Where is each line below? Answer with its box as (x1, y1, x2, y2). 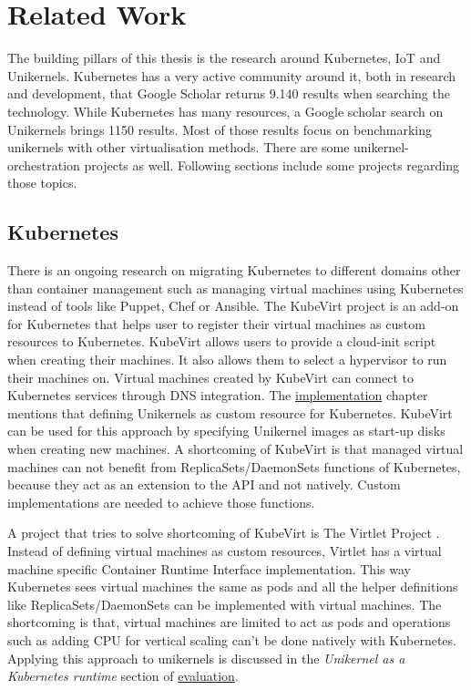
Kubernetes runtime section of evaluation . (7, 666, 239, 685)
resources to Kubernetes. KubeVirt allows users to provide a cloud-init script (7, 332, 436, 351)
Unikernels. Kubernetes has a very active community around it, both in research (7, 66, 456, 85)
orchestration (7, 155, 80, 174)
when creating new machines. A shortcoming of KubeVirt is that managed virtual (7, 439, 464, 458)
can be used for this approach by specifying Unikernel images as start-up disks (7, 421, 445, 440)
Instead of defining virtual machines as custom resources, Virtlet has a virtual (7, 541, 442, 560)
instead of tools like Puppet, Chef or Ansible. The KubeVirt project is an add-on (7, 296, 459, 315)
